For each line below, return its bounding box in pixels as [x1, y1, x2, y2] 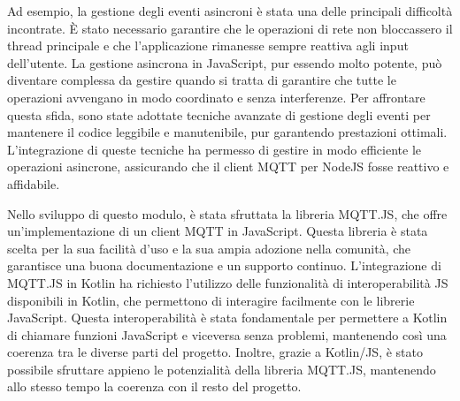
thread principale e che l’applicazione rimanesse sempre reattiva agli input [7, 36, 409, 55]
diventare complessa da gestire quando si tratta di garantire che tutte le [7, 71, 396, 89]
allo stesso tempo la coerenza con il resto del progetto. [7, 377, 302, 396]
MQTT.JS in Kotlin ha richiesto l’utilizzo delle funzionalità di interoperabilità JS [7, 273, 448, 291]
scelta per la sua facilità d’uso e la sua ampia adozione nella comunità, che [7, 238, 411, 257]
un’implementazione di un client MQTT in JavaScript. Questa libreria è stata [7, 222, 428, 240]
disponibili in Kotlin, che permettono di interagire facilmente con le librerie [7, 291, 415, 309]
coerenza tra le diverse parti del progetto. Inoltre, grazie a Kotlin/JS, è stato [7, 343, 423, 361]
